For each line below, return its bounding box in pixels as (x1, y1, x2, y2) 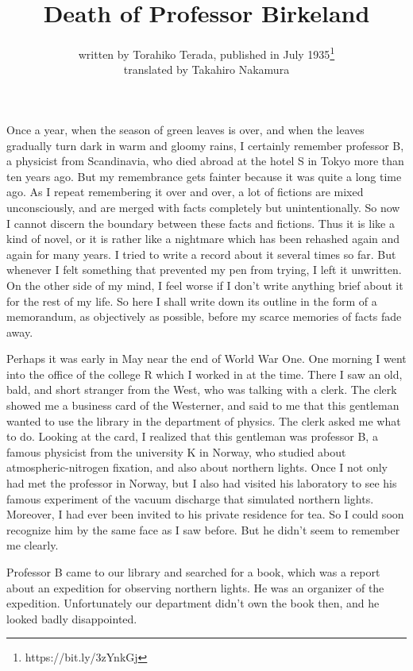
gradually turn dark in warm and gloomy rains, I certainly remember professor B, (6, 137, 404, 153)
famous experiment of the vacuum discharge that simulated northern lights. (6, 490, 374, 507)
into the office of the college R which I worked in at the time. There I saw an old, (6, 365, 403, 382)
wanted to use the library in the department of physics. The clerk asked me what (6, 412, 401, 429)
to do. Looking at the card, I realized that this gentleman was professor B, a (6, 428, 378, 445)
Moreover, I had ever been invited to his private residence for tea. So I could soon (6, 506, 404, 523)
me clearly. (6, 537, 59, 553)
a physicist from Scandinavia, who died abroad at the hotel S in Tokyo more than (6, 152, 404, 169)
